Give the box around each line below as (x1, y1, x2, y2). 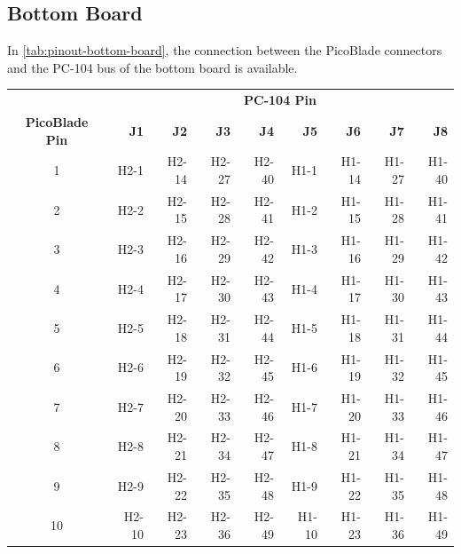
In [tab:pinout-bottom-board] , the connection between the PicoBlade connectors (7, 41, 442, 59)
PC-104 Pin (244, 91, 316, 109)
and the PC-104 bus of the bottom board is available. (7, 58, 298, 76)
